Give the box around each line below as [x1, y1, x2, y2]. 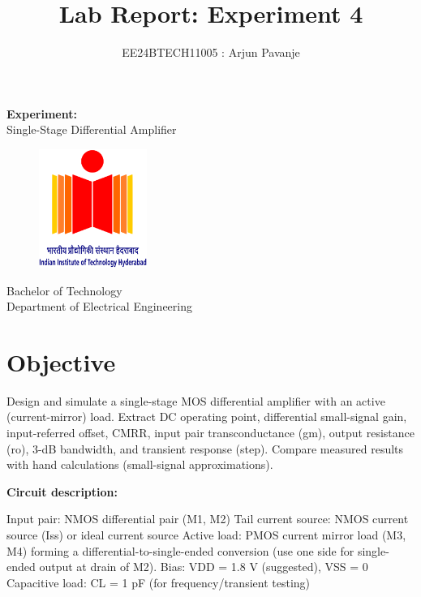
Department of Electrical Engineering [6, 298, 192, 315]
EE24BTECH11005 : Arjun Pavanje [122, 44, 300, 61]
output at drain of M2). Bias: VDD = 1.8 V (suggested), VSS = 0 [39, 558, 368, 575]
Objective [6, 345, 116, 378]
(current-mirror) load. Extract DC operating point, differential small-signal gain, [6, 408, 407, 425]
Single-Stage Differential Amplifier [6, 121, 177, 138]
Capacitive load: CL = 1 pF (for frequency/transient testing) [6, 573, 311, 591]
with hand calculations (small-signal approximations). [6, 456, 273, 473]
